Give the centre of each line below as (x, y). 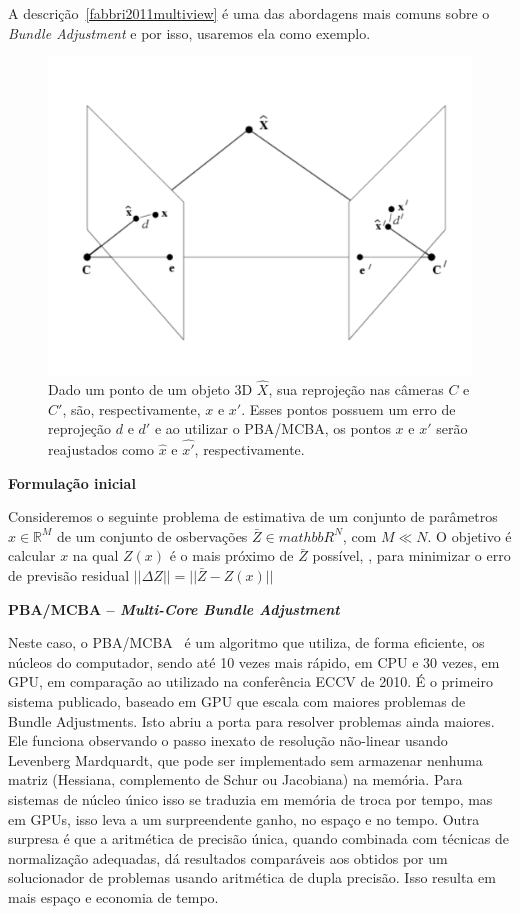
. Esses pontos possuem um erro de (348, 408)
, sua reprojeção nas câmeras (356, 389)
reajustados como (101, 449)
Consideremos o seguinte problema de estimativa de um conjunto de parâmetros (253, 516)
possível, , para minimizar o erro (411, 555)
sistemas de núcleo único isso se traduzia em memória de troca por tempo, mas (250, 798)
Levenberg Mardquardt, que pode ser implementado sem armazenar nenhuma (245, 759)
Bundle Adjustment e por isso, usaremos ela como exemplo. (189, 32)
